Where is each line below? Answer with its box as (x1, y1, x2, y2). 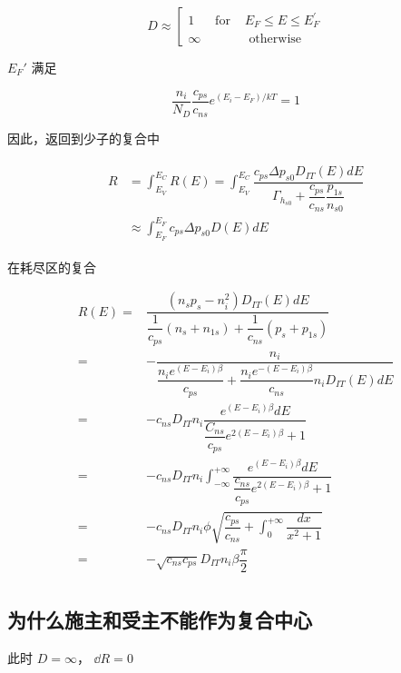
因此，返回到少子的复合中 (7, 128, 160, 147)
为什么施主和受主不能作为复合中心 (7, 606, 312, 634)
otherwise (249, 32, 302, 45)
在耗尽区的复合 (7, 257, 96, 276)
